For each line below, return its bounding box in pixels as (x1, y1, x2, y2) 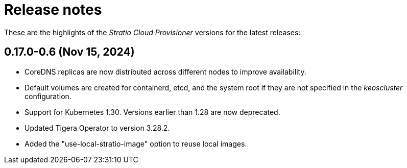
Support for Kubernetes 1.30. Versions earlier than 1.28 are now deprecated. (25, 107, 280, 116)
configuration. (25, 91, 71, 101)
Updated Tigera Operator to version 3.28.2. (25, 123, 170, 132)
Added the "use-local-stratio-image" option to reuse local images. (25, 139, 247, 148)
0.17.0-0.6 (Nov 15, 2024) (4, 45, 135, 59)
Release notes (4, 1, 102, 18)
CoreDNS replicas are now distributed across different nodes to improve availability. (25, 67, 306, 76)
